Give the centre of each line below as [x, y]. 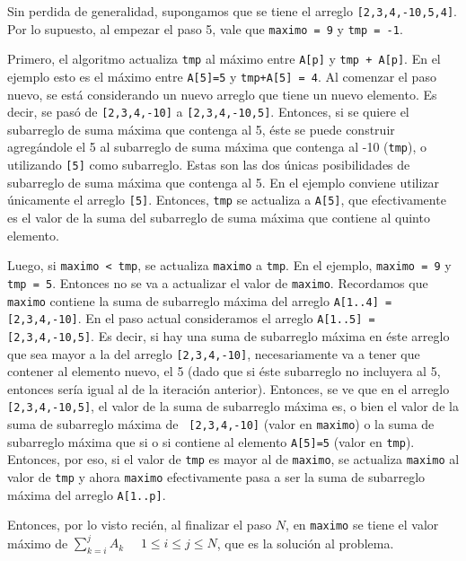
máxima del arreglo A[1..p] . [87, 494]
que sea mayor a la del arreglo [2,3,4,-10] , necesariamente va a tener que [214, 353]
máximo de [38, 543]
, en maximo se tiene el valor [362, 525]
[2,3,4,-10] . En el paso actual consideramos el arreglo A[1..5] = [191, 318]
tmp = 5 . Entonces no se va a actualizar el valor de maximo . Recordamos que [218, 282]
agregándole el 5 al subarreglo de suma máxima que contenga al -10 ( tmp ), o [217, 147]
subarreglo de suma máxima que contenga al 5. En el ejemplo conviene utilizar [224, 182]
